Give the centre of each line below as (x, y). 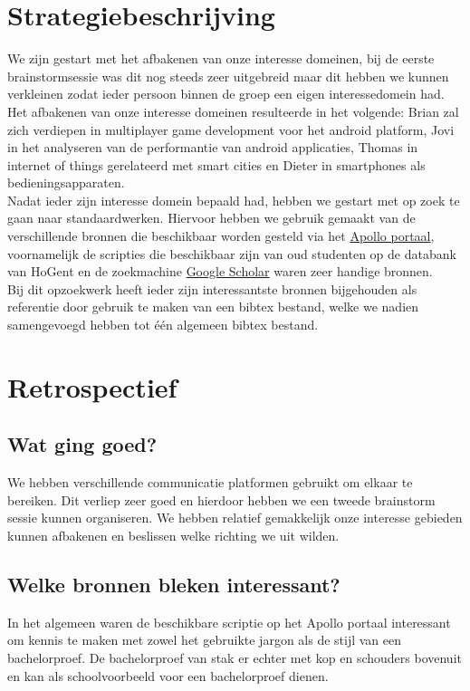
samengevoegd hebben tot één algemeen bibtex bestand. (163, 325)
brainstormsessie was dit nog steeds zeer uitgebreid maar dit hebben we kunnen (228, 76)
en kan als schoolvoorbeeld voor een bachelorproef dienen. (168, 675)
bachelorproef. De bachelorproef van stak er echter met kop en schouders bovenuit (235, 657)
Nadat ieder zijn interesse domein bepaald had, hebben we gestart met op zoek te (234, 200)
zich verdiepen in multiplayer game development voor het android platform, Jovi (231, 129)
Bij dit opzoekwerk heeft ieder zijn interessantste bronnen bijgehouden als (212, 288)
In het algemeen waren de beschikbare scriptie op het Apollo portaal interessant (229, 622)
